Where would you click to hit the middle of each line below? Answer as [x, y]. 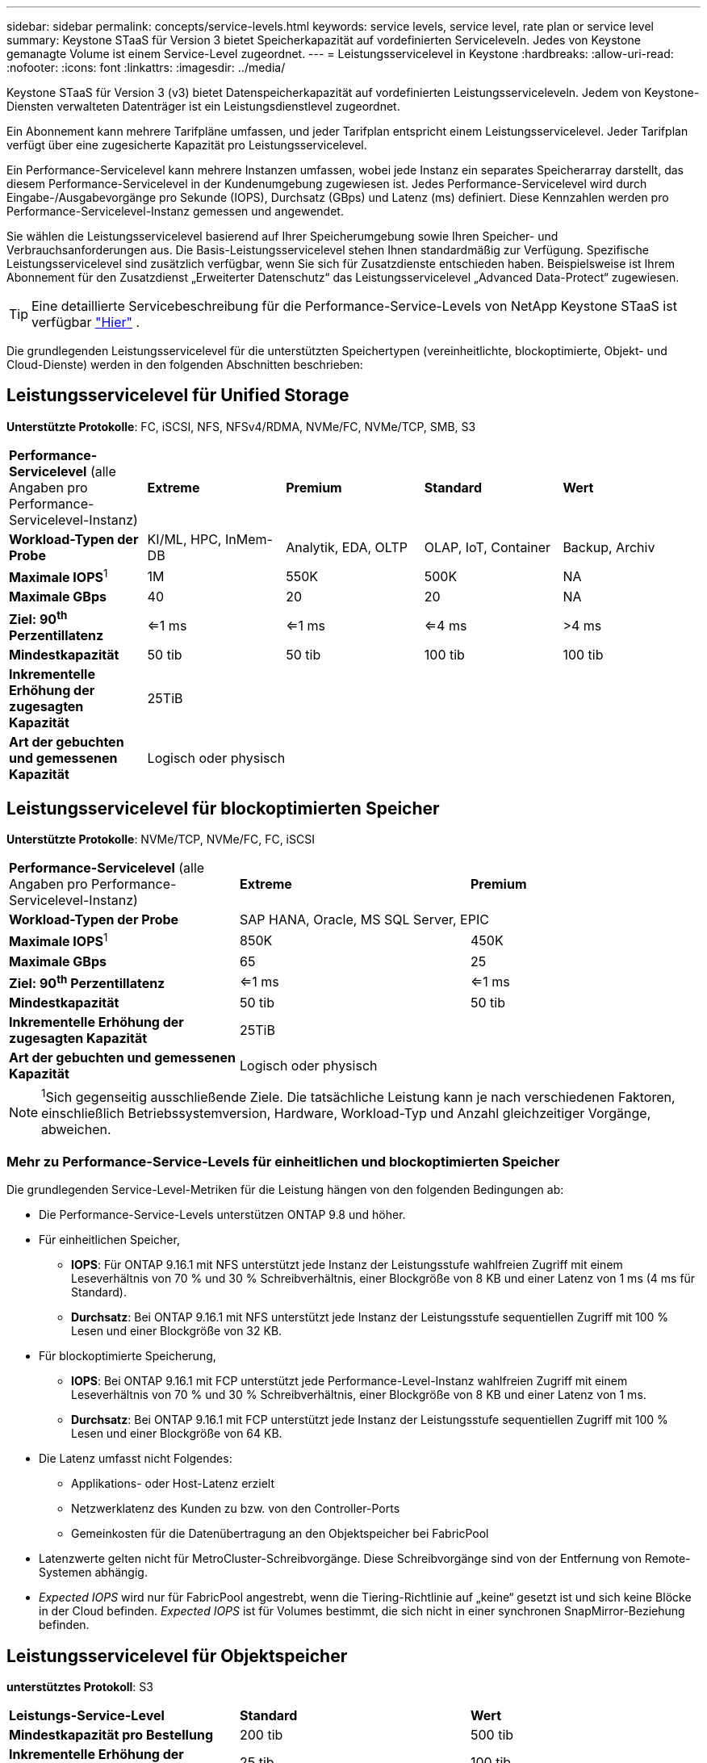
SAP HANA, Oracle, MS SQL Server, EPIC [364, 920]
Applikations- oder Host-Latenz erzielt [173, 1484]
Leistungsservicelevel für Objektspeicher [177, 1656]
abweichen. [76, 1130]
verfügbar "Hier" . [86, 322]
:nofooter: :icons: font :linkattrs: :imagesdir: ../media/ [146, 67]
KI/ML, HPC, [184, 539]
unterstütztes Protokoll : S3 [80, 1686]
